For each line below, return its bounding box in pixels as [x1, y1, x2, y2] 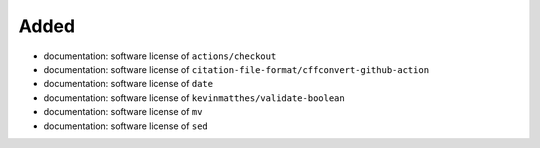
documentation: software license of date [43, 78, 214, 90]
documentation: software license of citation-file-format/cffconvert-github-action [43, 63, 430, 75]
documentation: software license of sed [43, 120, 209, 132]
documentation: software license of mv [43, 106, 203, 118]
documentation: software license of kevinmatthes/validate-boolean [43, 91, 345, 104]
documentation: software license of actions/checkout [43, 50, 277, 62]
